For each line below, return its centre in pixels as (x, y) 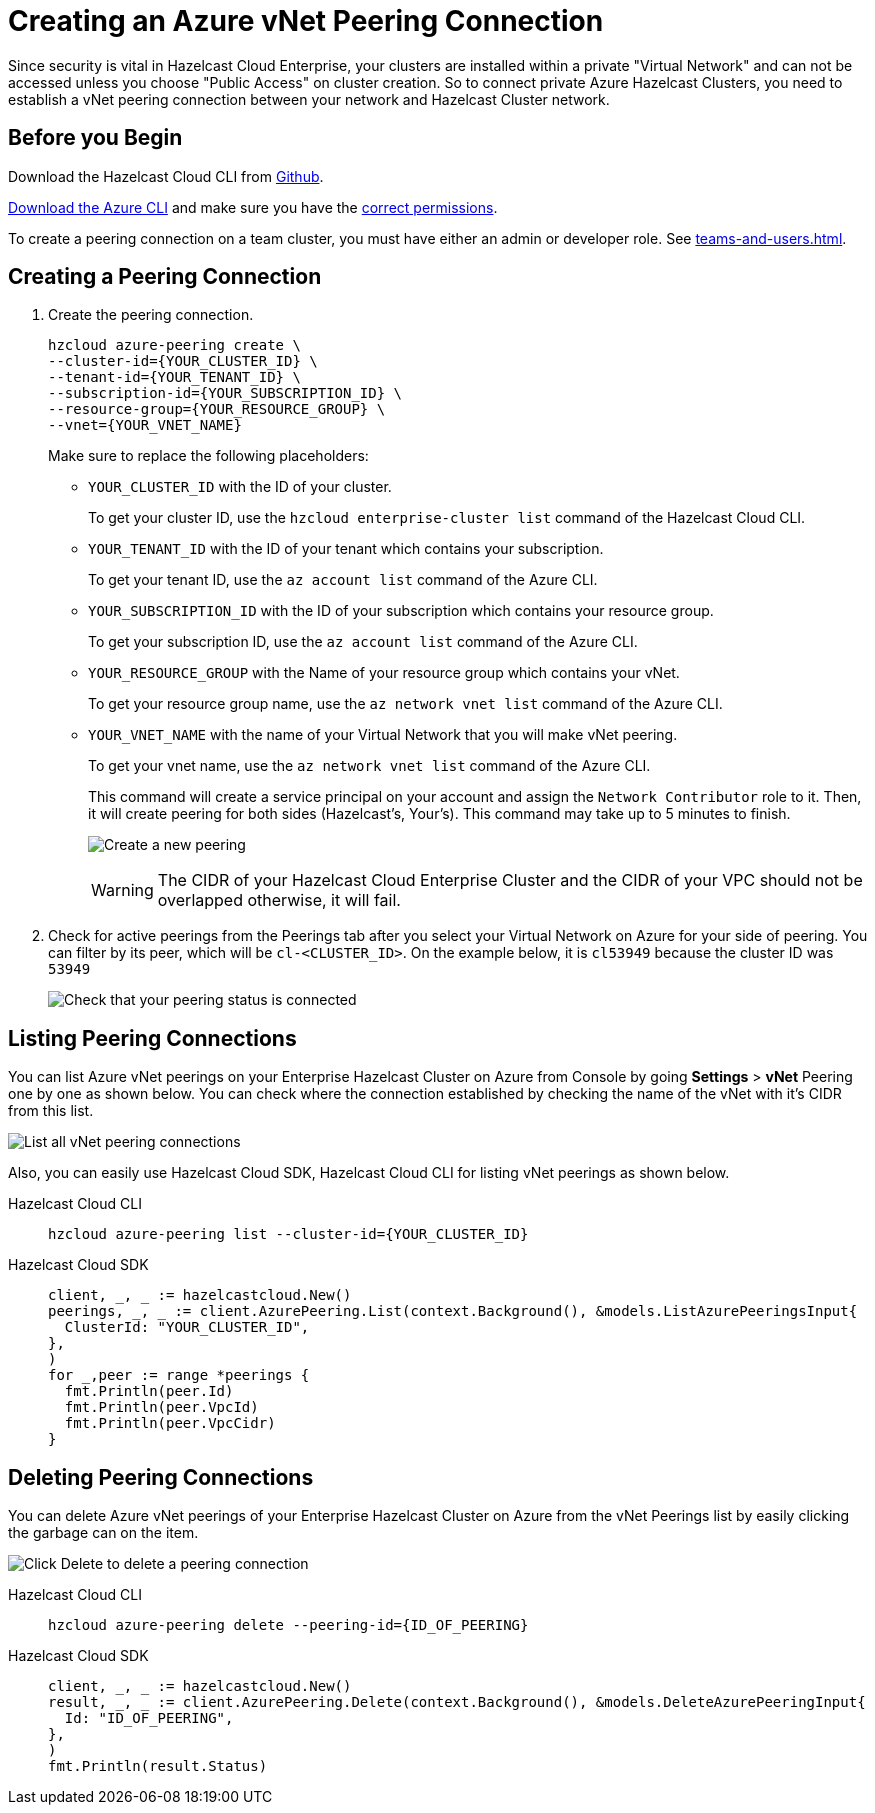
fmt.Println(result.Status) (158, 1766)
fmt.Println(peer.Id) (149, 1391)
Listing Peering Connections (152, 1038)
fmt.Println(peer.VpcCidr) (170, 1423)
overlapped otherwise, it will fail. (279, 900)
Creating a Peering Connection (165, 277)
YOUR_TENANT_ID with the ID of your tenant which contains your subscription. (346, 549)
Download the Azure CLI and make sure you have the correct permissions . (253, 207)
